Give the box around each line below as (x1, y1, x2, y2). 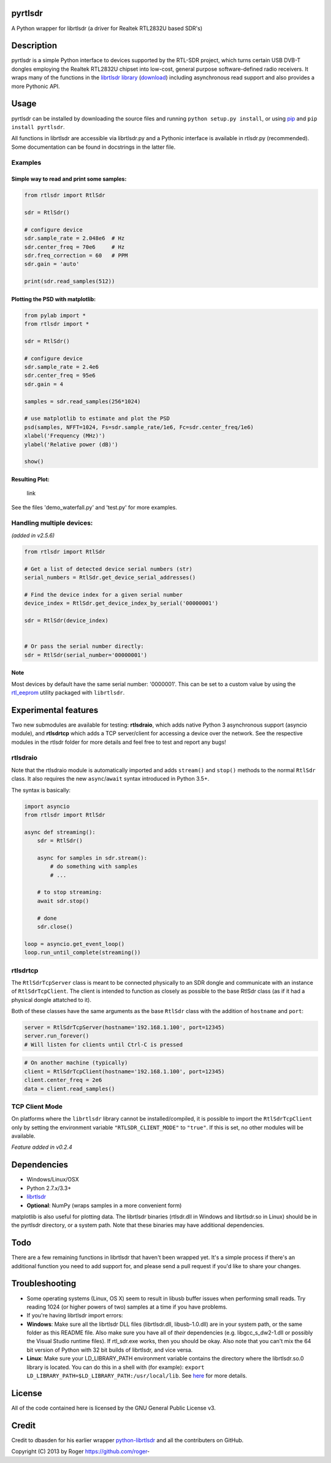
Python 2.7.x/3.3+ (26, 1184, 72, 1192)
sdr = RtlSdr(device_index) (24, 617, 108, 624)
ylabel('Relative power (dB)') (24, 441, 119, 448)
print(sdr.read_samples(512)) (24, 278, 115, 285)
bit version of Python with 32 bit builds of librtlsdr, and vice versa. (26, 1346, 193, 1354)
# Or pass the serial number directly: (24, 643, 144, 650)
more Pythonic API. (11, 82, 61, 90)
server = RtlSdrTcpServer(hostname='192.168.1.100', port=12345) (24, 1024, 225, 1031)
